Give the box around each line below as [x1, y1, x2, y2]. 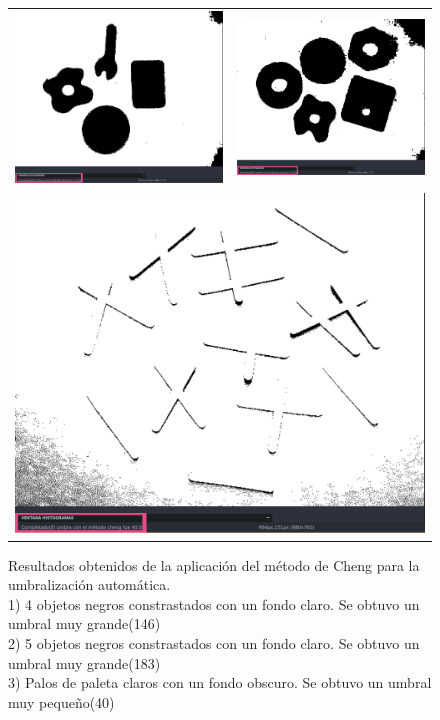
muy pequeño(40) [8, 691, 115, 712]
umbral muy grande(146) [8, 613, 161, 634]
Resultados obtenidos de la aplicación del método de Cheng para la [8, 554, 420, 575]
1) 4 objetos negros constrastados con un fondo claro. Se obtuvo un [8, 593, 420, 614]
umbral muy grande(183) [8, 652, 161, 673]
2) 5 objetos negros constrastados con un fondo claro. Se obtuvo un [8, 633, 420, 654]
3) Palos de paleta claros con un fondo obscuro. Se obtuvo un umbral [8, 672, 432, 693]
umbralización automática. [8, 574, 171, 595]
